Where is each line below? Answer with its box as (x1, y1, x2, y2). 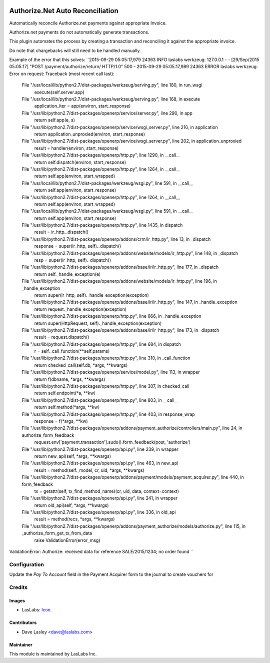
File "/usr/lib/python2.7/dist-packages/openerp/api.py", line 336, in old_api (21, 509, 176, 515)
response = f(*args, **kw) (34, 418, 88, 424)
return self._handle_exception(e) (34, 271, 101, 277)
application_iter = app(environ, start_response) (34, 103, 131, 109)
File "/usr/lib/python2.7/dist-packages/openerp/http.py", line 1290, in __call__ (21, 152, 180, 158)
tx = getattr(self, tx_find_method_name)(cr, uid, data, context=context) (34, 488, 179, 494)
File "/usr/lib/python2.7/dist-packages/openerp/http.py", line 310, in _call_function (21, 355, 190, 361)
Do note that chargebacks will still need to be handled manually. (9, 48, 141, 54)
